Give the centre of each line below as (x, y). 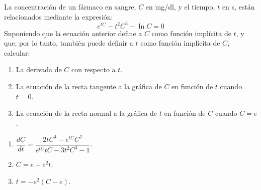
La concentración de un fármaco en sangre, (70, 7)
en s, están (238, 7)
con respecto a (93, 69)
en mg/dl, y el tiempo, (180, 7)
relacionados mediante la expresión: (59, 16)
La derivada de (39, 69)
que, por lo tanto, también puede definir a (69, 43)
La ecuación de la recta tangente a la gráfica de (89, 86)
